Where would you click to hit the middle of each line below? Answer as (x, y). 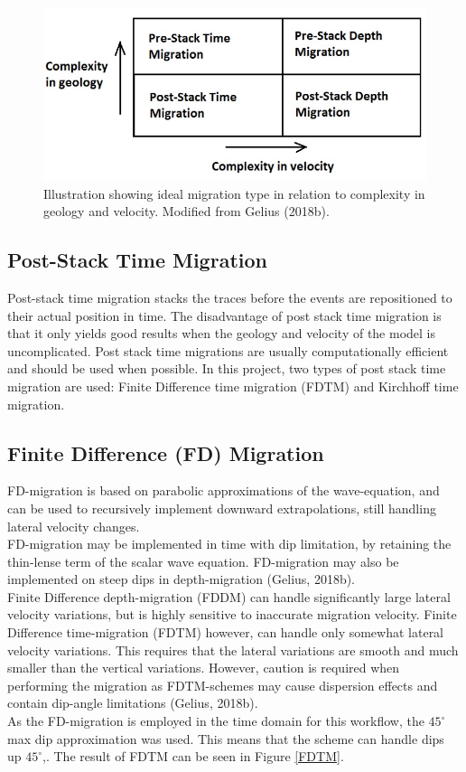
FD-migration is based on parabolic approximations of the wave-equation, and (224, 490)
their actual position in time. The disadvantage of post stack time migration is (224, 315)
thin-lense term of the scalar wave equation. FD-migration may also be (203, 561)
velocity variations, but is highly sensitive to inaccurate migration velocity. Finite (232, 614)
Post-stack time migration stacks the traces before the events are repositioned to (230, 297)
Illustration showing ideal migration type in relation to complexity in (234, 193)
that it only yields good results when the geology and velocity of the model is (222, 333)
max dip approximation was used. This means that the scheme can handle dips (226, 738)
